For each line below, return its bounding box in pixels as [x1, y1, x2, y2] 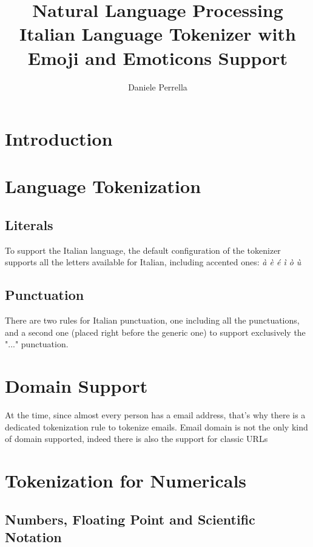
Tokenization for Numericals [5, 468, 247, 493]
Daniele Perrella [128, 80, 187, 93]
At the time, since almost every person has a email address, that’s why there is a [5, 409, 306, 421]
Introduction [5, 126, 113, 151]
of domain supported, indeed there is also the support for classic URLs [5, 432, 268, 445]
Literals [5, 216, 53, 234]
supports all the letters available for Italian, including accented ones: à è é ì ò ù [5, 256, 301, 268]
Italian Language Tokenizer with [19, 21, 296, 46]
